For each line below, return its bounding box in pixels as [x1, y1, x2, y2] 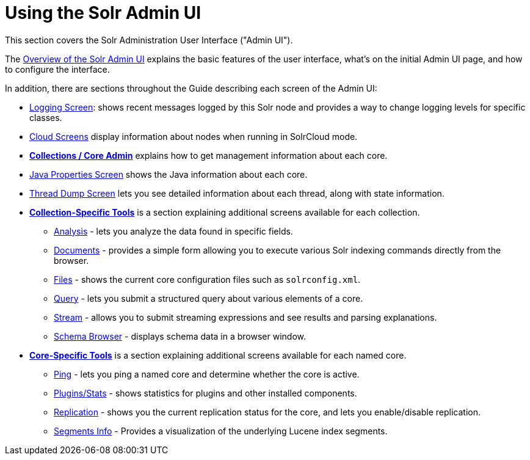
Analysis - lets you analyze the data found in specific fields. [54, 225, 293, 236]
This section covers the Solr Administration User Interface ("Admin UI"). [5, 34, 293, 45]
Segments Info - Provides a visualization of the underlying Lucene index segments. [54, 425, 388, 436]
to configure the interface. [5, 64, 110, 75]
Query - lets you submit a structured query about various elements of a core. [54, 293, 363, 304]
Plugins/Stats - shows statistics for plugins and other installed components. [54, 387, 357, 398]
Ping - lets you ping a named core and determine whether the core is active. [54, 368, 360, 379]
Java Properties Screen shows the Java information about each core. [29, 169, 308, 180]
